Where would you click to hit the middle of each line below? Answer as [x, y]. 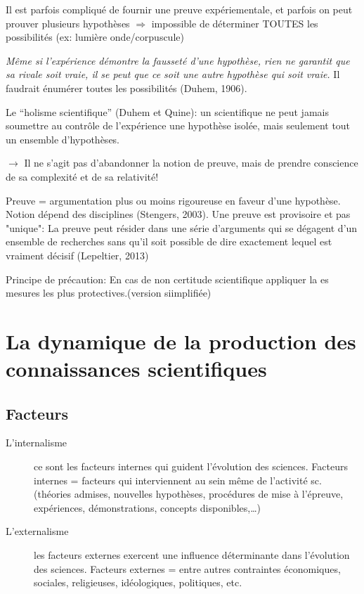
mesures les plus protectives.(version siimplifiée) [109, 293]
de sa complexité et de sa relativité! [82, 176]
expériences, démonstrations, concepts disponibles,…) [147, 507]
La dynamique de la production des [181, 341]
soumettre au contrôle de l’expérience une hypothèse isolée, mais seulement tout [178, 125]
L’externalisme [37, 531]
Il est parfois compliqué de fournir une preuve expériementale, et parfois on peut [179, 9]
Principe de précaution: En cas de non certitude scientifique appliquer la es [167, 279]
